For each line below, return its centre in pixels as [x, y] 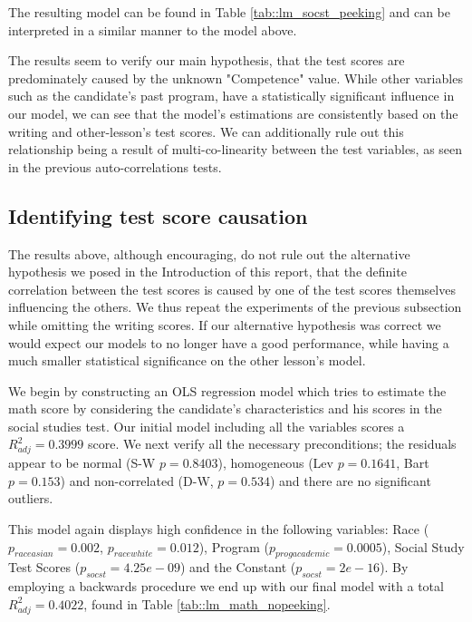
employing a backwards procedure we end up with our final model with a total [226, 586]
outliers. [31, 498]
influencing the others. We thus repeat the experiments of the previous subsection [235, 307]
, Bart [413, 463]
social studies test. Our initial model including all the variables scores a [207, 426]
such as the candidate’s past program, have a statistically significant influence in [231, 96]
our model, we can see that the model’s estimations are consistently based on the [233, 113]
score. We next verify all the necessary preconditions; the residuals [272, 444]
